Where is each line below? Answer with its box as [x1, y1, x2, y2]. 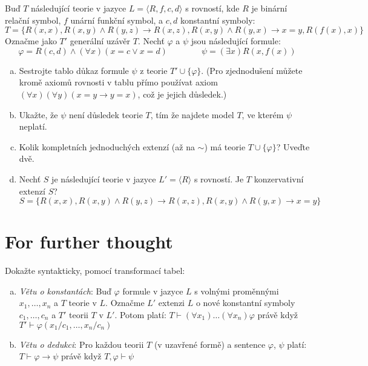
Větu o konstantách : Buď [19, 284, 111, 297]
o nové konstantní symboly [195, 296, 295, 309]
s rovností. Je [194, 172, 244, 185]
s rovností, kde [185, 2, 240, 14]
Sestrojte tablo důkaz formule [19, 64, 129, 76]
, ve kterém [241, 108, 284, 121]
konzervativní [254, 172, 304, 185]
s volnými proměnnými [194, 284, 279, 297]
